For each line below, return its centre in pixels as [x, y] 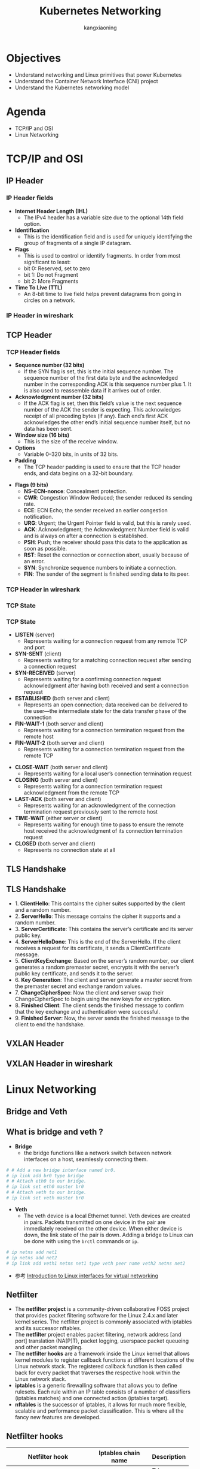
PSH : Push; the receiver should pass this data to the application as [106, 542]
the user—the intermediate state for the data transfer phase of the [105, 711]
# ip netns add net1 [32, 1252]
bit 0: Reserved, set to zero [57, 268]
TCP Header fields [33, 352]
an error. [34, 561]
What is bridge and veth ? [55, 1132]
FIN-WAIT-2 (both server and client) [59, 743]
